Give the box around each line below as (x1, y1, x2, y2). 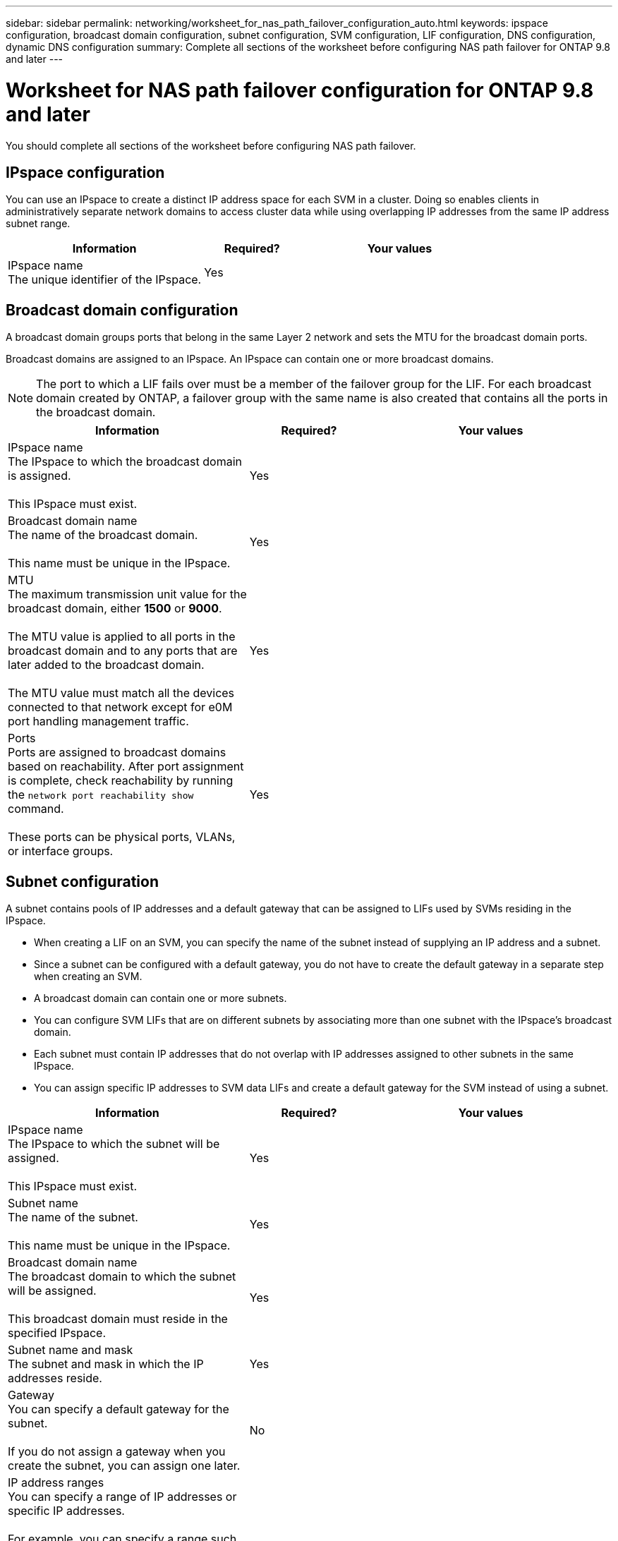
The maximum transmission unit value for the (8, 587, 247, 602)
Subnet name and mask (8, 1343, 133, 1358)
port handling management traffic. (8, 714, 189, 729)
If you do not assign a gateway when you (8, 1444, 226, 1459)
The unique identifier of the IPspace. (8, 272, 202, 287)
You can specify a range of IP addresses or (8, 1489, 237, 1504)
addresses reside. (8, 1371, 102, 1386)
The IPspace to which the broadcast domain (8, 454, 242, 469)
